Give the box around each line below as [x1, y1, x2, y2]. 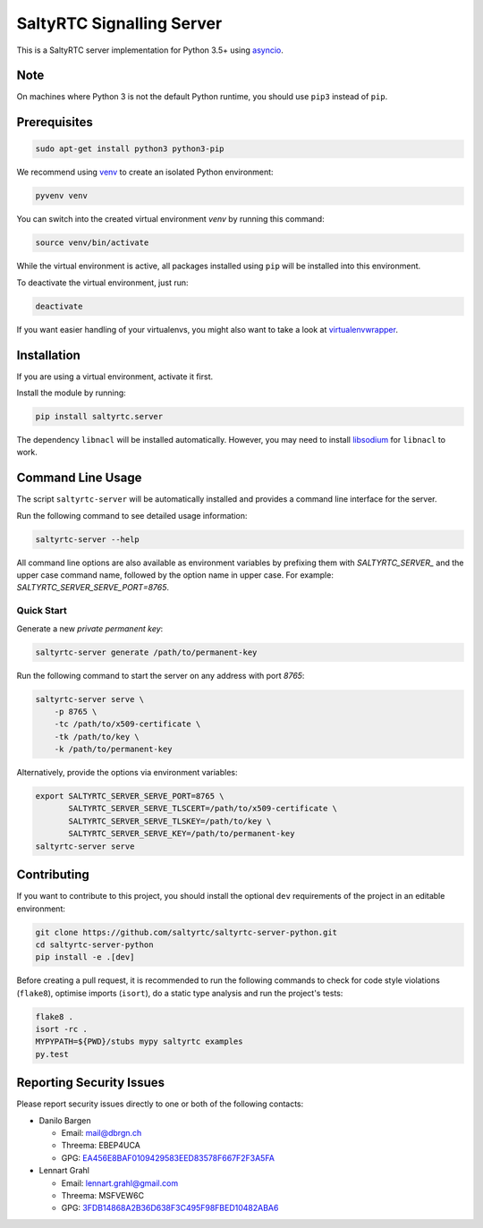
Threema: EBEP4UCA [61, 1140, 140, 1151]
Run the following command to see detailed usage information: [16, 510, 248, 521]
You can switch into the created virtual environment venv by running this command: [16, 214, 326, 224]
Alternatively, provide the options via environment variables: [16, 767, 238, 778]
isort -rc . [35, 1024, 89, 1035]
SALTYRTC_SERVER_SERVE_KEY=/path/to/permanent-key [68, 828, 295, 839]
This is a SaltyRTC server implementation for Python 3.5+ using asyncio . [16, 45, 284, 55]
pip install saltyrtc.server [35, 411, 164, 422]
